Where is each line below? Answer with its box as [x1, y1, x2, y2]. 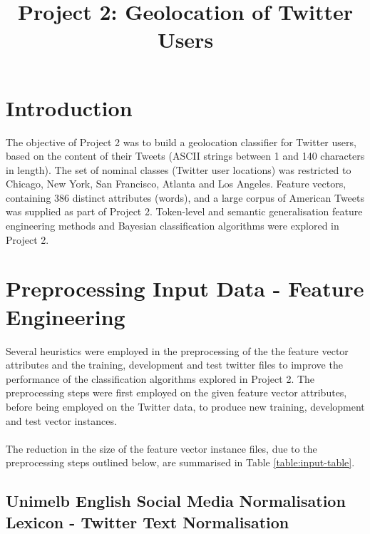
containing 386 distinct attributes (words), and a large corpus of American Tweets [6, 190, 365, 205]
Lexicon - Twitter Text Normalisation [6, 510, 289, 533]
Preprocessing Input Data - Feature [6, 274, 364, 303]
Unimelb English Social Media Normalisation [6, 490, 346, 512]
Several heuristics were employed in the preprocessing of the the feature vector [6, 343, 349, 358]
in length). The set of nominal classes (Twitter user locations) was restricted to [6, 162, 351, 177]
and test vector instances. [6, 413, 117, 428]
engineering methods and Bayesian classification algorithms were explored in [6, 218, 339, 233]
